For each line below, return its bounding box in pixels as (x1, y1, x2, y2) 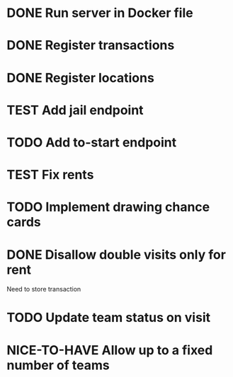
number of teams (6, 357, 110, 373)
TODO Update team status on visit (6, 310, 210, 326)
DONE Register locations (6, 69, 155, 86)
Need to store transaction (6, 285, 81, 294)
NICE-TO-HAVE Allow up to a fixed (6, 342, 213, 358)
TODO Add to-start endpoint (6, 134, 177, 150)
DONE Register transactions (6, 37, 175, 54)
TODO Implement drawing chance (6, 199, 210, 215)
